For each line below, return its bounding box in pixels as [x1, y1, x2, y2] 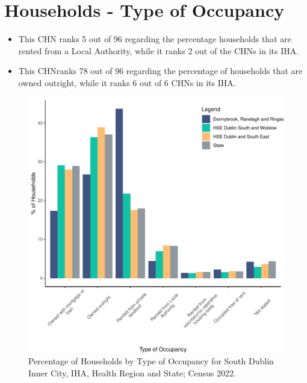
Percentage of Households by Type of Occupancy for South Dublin [28, 355, 274, 367]
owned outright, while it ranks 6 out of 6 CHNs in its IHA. [18, 76, 236, 89]
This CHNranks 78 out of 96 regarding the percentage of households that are [18, 64, 303, 77]
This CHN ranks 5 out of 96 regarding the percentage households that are [18, 33, 291, 45]
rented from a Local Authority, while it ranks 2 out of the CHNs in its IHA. [18, 44, 299, 57]
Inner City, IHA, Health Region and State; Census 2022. [28, 366, 236, 379]
